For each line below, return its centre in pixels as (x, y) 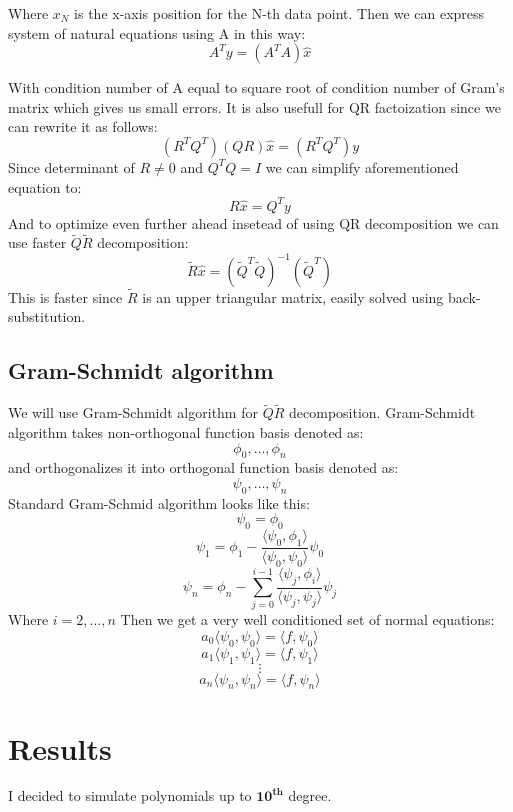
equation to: (45, 186)
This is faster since (65, 296)
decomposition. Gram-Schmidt (382, 412)
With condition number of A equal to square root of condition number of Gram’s (256, 87)
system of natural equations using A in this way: (157, 32)
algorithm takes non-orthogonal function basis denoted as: (186, 431)
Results (60, 747)
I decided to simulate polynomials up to (130, 795)
